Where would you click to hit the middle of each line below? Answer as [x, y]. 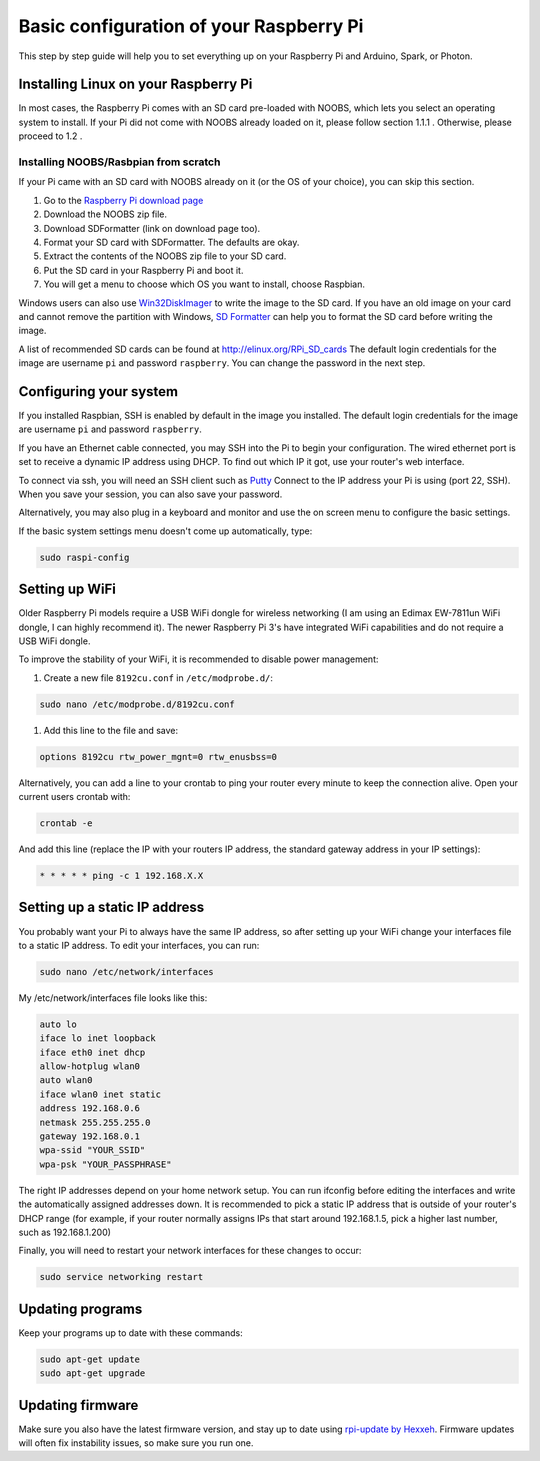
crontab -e [66, 823]
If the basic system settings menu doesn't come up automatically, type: [165, 531]
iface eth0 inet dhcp [92, 1052]
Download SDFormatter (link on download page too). [152, 228]
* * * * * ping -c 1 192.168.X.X [121, 876]
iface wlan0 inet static [100, 1094]
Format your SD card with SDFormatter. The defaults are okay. [171, 242]
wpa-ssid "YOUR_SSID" [92, 1150]
